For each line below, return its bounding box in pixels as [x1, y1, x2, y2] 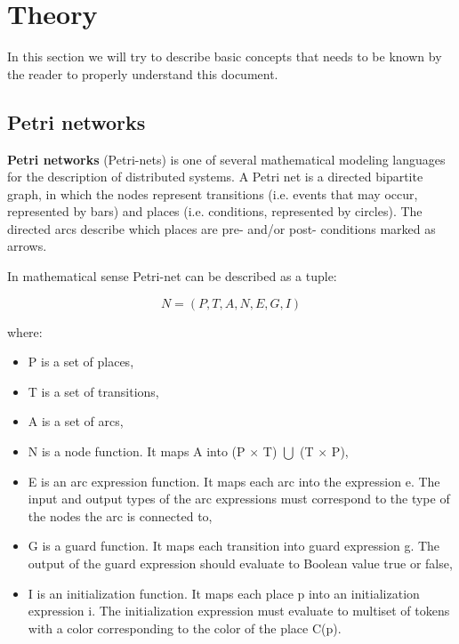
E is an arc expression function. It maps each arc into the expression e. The [28, 471, 440, 490]
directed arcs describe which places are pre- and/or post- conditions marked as [7, 219, 436, 237]
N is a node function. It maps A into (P [28, 442, 246, 461]
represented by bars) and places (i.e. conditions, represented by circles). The [7, 202, 423, 221]
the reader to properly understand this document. [7, 64, 278, 83]
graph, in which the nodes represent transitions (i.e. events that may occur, [7, 184, 418, 203]
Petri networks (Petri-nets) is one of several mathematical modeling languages [7, 149, 446, 168]
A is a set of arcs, [28, 412, 124, 431]
